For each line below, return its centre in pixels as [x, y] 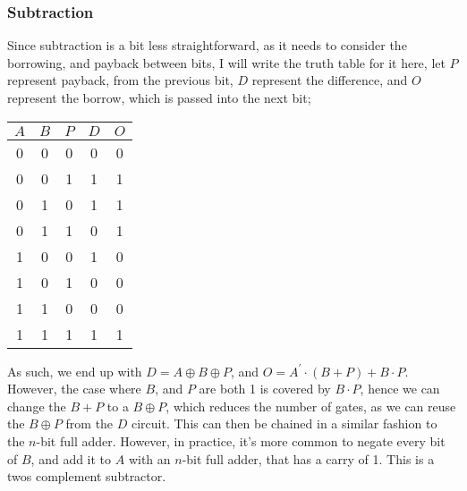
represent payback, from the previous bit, [120, 80]
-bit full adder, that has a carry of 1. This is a [308, 458]
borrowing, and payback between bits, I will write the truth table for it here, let [226, 62]
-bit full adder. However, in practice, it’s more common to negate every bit [241, 440]
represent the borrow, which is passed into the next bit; [159, 97]
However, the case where [74, 389]
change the [37, 406]
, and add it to [71, 458]
